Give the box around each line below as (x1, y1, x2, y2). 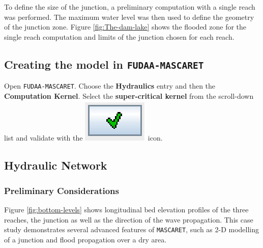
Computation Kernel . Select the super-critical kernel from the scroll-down (4, 90, 254, 101)
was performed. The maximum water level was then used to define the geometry (4, 11, 254, 22)
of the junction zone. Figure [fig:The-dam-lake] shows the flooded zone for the (4, 21, 247, 32)
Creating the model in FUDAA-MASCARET (4, 56, 204, 72)
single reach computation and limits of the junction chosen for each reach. (4, 31, 235, 42)
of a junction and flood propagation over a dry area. (4, 234, 167, 244)
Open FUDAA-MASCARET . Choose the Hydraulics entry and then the (4, 80, 216, 91)
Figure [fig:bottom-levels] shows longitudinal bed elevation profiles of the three (4, 204, 249, 214)
